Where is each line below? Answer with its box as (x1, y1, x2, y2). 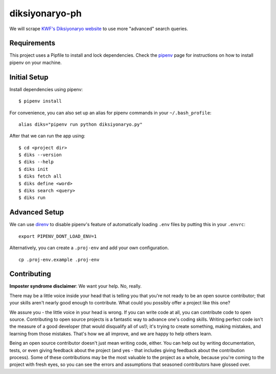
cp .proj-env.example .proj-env (18, 256, 100, 262)
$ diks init (18, 166, 49, 172)
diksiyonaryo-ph (9, 8, 82, 19)
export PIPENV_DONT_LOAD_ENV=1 (18, 233, 97, 239)
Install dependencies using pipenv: (9, 86, 83, 92)
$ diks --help (18, 159, 54, 165)
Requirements (9, 39, 56, 48)
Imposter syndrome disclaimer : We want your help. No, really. (9, 283, 142, 289)
